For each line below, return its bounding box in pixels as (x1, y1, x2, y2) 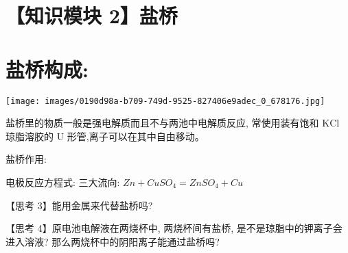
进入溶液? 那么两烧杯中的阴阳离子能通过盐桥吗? (5, 234, 220, 248)
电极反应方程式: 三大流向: (5, 174, 120, 189)
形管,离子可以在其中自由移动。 (67, 129, 205, 143)
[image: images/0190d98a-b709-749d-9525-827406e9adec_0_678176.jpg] (5, 96, 325, 106)
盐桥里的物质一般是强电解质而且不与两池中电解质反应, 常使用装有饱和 (5, 116, 319, 130)
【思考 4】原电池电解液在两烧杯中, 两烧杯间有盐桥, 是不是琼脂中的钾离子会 (5, 221, 343, 235)
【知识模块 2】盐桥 (5, 1, 178, 29)
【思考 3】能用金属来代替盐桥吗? (5, 198, 153, 212)
